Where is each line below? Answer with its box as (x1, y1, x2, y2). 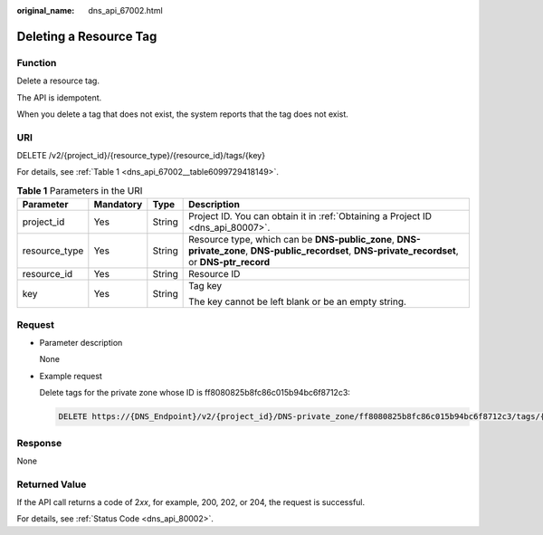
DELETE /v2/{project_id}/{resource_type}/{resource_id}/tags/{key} (16, 150, 266, 161)
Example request (39, 370, 103, 381)
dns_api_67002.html (88, 5, 163, 15)
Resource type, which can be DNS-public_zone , (188, 234, 395, 246)
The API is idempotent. (16, 91, 102, 103)
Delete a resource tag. (16, 75, 100, 86)
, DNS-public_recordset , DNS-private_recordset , (244, 244, 459, 257)
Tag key (188, 280, 223, 292)
